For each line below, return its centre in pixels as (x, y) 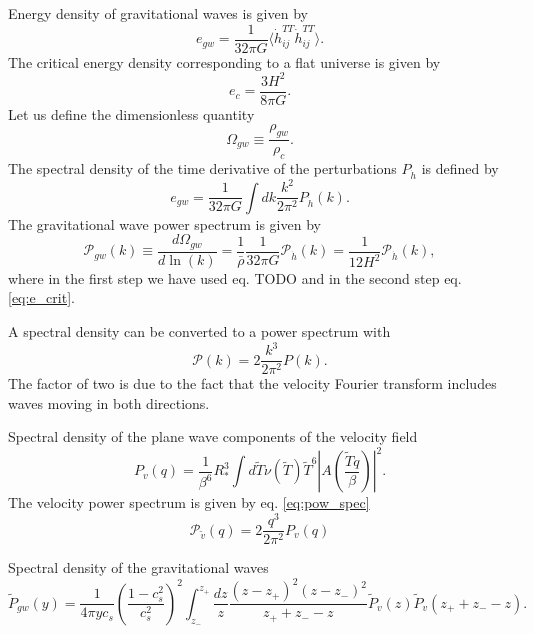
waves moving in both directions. (109, 402)
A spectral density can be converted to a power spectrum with (199, 331)
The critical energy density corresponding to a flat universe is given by (224, 61)
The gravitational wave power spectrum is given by (164, 223)
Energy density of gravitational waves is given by (158, 13)
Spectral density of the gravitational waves (138, 567)
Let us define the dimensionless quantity (131, 113)
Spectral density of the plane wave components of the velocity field (213, 436)
